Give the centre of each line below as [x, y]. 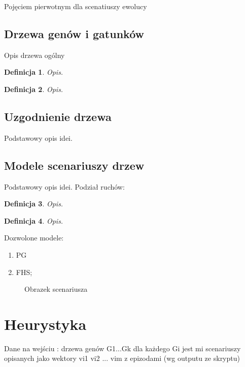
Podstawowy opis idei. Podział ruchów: [64, 186]
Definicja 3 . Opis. [34, 204]
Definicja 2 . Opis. [34, 89]
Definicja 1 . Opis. [34, 72]
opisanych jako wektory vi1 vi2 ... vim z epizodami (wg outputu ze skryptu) [122, 358]
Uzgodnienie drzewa [58, 116]
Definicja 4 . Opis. [34, 220]
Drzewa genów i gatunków [74, 33]
